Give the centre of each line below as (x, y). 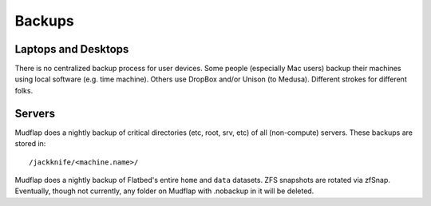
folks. (24, 90)
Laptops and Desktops (72, 49)
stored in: (30, 144)
